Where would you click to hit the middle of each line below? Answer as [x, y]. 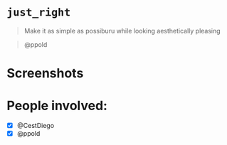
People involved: [57, 106]
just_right [39, 12]
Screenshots [45, 74]
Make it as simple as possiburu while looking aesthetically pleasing [122, 31]
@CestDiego [36, 126]
